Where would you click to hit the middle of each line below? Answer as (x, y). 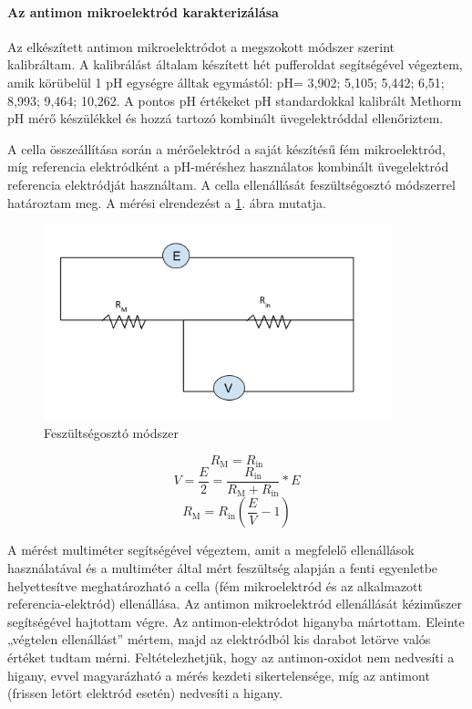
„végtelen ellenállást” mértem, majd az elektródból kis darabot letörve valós (219, 639)
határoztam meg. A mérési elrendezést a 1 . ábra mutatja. (167, 202)
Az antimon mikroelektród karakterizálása (143, 11)
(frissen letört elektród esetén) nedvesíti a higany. (145, 693)
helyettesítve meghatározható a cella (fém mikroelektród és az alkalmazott (215, 585)
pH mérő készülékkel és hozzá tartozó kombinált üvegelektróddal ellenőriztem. (226, 118)
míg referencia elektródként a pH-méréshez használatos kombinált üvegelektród (228, 167)
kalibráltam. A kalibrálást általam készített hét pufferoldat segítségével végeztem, (235, 64)
